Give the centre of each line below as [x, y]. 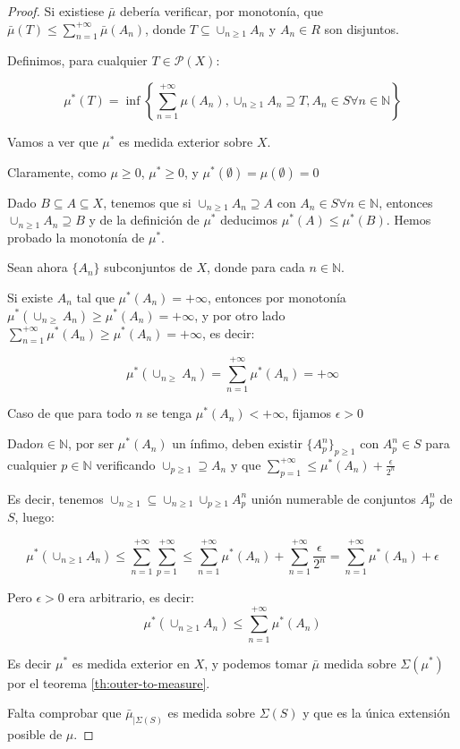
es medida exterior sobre [186, 141]
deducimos [249, 220]
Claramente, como [57, 171]
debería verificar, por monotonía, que [221, 11]
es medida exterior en [131, 663]
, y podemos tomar [256, 663]
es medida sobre [211, 713]
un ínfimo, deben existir [237, 443]
